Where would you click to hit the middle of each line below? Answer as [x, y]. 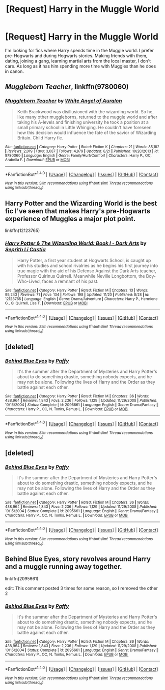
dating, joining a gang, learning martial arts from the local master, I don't [78, 61]
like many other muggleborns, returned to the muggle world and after [87, 117]
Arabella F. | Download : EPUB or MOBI [38, 160]
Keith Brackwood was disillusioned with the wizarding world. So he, [85, 111]
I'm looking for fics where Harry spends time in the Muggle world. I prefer [80, 50]
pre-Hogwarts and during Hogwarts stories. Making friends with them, [76, 56]
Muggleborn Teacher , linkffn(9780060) [67, 87]
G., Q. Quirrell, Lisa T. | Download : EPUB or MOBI [46, 303]
